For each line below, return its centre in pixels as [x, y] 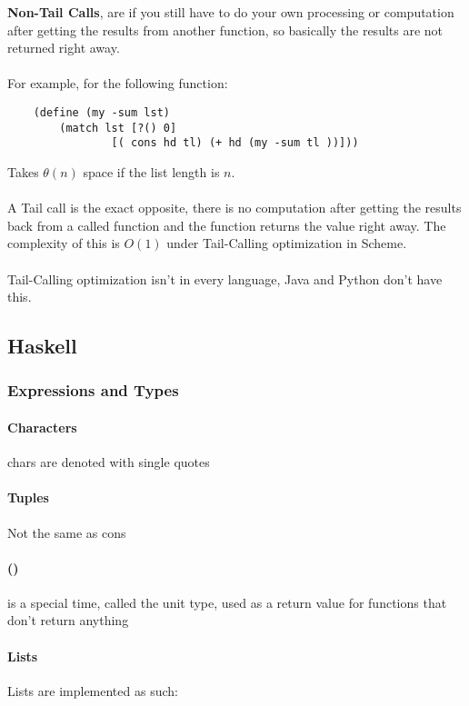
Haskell [42, 346]
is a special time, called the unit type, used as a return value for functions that [227, 602]
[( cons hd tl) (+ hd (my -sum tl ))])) [235, 143]
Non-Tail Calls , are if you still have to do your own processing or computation [231, 12]
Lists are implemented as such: [93, 690]
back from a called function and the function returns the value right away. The [227, 225]
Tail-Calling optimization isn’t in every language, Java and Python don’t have [225, 278]
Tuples [28, 497]
